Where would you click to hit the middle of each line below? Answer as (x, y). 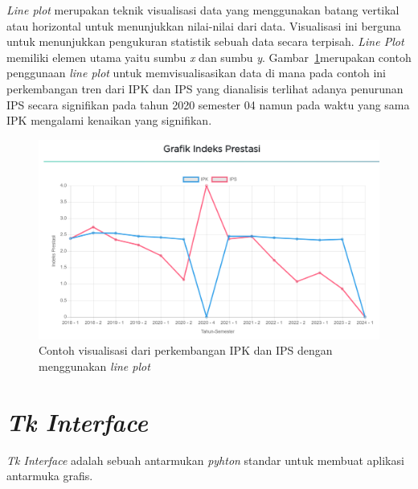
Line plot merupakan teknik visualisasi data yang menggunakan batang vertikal (203, 10)
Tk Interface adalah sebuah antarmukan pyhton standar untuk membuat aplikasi (205, 460)
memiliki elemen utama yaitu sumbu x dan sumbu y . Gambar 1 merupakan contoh (209, 57)
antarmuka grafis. (50, 476)
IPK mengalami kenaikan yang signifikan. (109, 120)
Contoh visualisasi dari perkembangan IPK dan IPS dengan (186, 350)
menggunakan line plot (94, 366)
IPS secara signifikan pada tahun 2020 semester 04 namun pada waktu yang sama (208, 104)
